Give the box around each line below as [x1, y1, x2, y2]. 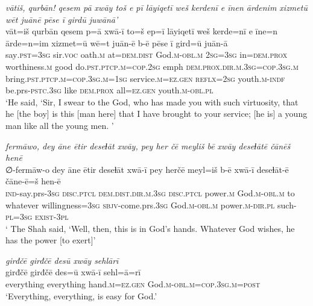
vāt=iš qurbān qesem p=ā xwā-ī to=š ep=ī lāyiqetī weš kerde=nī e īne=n [5, 25, 278, 37]
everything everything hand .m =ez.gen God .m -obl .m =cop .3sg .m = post [5, 278, 261, 290]
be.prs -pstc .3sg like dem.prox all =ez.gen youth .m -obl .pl [5, 84, 213, 96]
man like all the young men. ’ [5, 119, 114, 131]
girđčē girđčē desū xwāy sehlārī [5, 254, 119, 266]
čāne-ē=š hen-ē [5, 175, 61, 187]
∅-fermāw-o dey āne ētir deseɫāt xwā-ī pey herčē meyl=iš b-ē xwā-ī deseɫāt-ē [5, 163, 289, 175]
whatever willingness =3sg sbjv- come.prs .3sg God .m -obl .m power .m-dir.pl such [5, 198, 294, 211]
